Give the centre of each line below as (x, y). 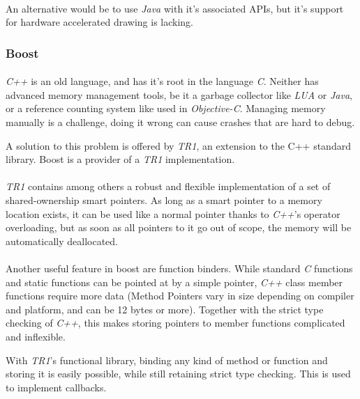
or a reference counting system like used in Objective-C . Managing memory (166, 108)
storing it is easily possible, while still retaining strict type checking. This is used (178, 374)
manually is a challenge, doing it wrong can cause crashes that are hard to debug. (180, 122)
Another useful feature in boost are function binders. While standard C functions (179, 268)
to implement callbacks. (56, 387)
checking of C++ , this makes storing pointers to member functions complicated (175, 323)
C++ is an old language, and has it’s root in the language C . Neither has (162, 81)
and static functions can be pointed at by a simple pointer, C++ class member (174, 282)
